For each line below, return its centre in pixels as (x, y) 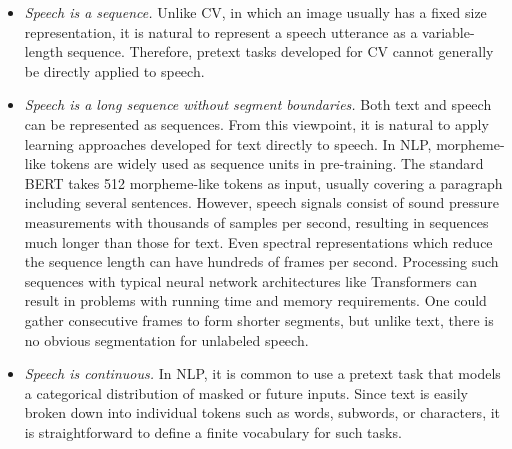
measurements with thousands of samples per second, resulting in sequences (256, 221)
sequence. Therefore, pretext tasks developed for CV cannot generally (280, 51)
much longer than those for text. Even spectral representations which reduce (258, 241)
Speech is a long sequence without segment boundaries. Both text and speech (258, 104)
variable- (448, 31)
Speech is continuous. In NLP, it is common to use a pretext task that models (262, 373)
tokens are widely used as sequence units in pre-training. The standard (267, 163)
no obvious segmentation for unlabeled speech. (166, 339)
